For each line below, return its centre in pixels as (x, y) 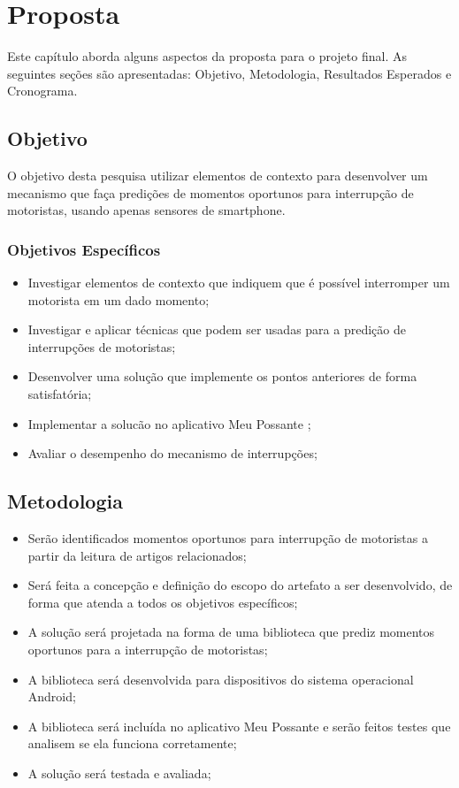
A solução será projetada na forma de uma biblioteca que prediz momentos (231, 632)
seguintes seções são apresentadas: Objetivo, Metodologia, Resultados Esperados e (229, 73)
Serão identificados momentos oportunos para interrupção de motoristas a (228, 538)
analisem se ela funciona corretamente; (132, 743)
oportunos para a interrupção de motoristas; (148, 650)
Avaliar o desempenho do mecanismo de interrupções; (172, 453)
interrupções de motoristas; (102, 346)
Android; (52, 696)
